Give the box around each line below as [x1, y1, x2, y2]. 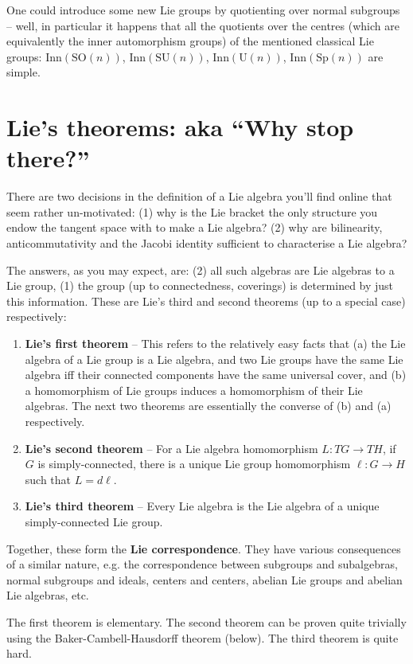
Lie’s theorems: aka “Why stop [6, 111, 354, 143]
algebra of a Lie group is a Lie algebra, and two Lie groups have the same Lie [25, 350, 403, 367]
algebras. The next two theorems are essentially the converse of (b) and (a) [25, 397, 392, 414]
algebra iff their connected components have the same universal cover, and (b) [25, 366, 407, 383]
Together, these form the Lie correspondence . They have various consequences [6, 540, 401, 557]
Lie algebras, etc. [6, 587, 89, 603]
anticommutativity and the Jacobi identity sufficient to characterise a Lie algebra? [6, 235, 407, 252]
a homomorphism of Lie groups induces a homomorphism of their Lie [25, 381, 363, 398]
